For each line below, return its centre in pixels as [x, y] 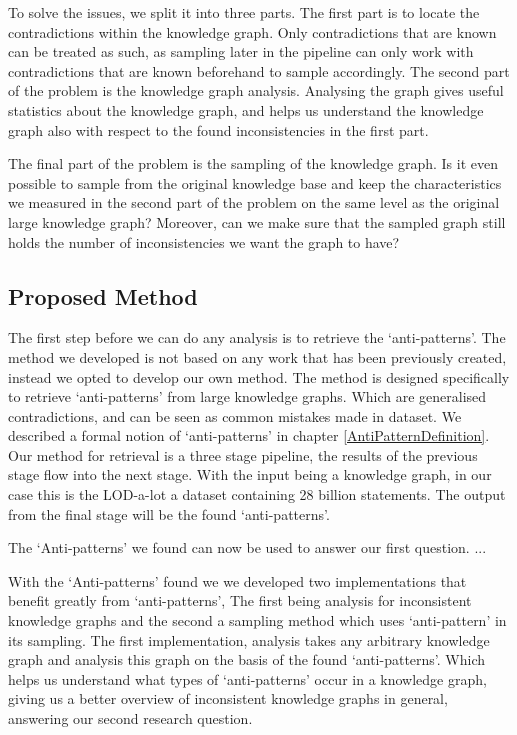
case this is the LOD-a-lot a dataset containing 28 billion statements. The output [257, 494]
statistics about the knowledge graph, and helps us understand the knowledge [246, 109]
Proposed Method [103, 295]
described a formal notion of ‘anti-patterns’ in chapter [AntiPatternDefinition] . [249, 435]
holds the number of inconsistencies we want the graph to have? [204, 241]
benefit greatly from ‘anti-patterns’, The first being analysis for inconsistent [240, 600]
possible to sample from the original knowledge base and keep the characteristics [255, 182]
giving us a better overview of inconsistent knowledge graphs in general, [228, 698]
